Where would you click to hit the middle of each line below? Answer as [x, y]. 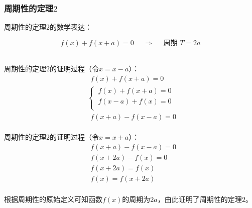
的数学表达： [71, 27]
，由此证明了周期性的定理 [200, 199]
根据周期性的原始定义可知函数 [53, 199]
